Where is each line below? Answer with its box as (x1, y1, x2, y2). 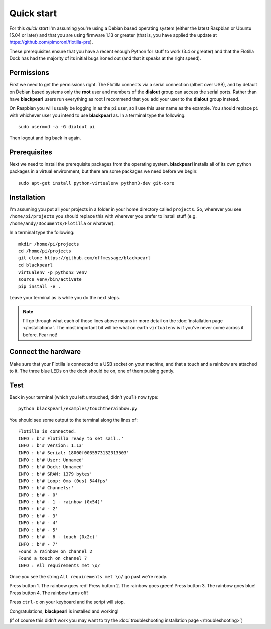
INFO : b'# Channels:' (18, 485, 74, 491)
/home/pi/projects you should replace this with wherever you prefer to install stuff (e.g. (9, 213, 197, 219)
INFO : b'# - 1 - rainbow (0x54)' (18, 499, 103, 505)
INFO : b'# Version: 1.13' (18, 442, 85, 448)
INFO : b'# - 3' (18, 513, 58, 519)
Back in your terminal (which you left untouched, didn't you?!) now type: (9, 394, 159, 400)
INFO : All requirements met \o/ (18, 562, 100, 568)
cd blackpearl (18, 262, 53, 268)
